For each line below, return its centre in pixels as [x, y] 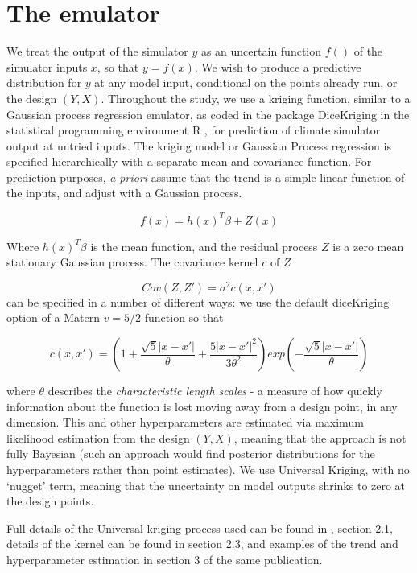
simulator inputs [47, 66]
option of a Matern [53, 317]
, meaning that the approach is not [320, 437]
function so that [184, 317]
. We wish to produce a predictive [278, 66]
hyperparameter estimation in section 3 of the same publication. [165, 559]
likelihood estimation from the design [98, 437]
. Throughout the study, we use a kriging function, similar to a [256, 98]
